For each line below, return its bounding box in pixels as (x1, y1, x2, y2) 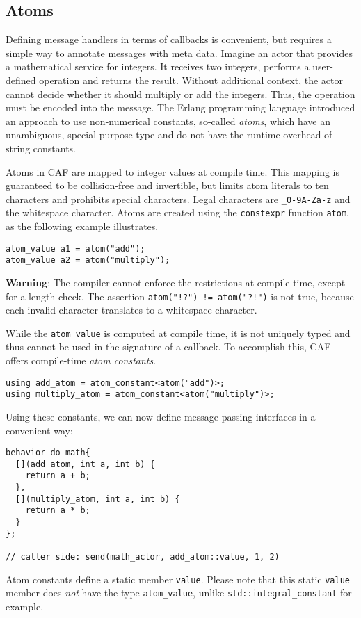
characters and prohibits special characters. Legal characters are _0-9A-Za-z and (6, 191, 351, 206)
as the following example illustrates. (6, 219, 159, 234)
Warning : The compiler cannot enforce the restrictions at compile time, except (6, 275, 346, 289)
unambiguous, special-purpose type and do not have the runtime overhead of (6, 127, 332, 142)
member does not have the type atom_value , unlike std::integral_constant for (6, 585, 352, 600)
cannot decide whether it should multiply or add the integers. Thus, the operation (6, 86, 355, 101)
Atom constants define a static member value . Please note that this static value (6, 571, 350, 586)
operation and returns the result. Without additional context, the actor (39, 72, 343, 87)
